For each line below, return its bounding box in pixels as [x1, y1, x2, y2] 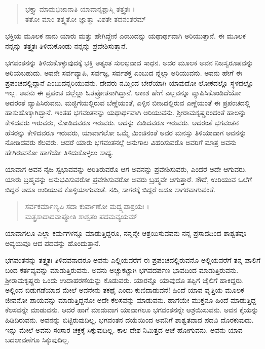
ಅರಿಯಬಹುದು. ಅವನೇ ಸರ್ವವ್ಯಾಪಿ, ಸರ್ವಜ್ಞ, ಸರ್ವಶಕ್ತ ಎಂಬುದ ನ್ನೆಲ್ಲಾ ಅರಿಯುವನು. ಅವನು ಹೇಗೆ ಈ [5, 67, 242, 78]
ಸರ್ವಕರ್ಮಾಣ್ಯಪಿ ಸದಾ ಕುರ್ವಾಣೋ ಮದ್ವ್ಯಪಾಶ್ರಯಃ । [25, 201, 149, 212]
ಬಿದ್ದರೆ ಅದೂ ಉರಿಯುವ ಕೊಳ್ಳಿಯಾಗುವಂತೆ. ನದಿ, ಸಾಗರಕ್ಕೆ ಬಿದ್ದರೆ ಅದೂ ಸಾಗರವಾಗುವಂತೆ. [5, 184, 216, 194]
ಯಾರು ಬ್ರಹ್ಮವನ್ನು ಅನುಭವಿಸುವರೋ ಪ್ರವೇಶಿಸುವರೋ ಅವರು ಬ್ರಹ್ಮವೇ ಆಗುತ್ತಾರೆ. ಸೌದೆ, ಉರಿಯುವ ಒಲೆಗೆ [5, 173, 252, 184]
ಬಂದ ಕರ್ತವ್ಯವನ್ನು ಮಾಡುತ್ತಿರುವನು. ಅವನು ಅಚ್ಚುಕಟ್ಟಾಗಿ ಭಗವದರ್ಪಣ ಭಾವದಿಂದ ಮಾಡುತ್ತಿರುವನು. [5, 265, 239, 275]
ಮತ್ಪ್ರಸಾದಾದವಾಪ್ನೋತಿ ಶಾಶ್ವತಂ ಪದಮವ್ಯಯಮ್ [25, 211, 138, 221]
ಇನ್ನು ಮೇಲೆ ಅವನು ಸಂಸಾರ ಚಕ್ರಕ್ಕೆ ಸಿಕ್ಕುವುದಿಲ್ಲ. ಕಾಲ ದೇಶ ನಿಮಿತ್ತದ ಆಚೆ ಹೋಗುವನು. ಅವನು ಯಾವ [5, 324, 243, 335]
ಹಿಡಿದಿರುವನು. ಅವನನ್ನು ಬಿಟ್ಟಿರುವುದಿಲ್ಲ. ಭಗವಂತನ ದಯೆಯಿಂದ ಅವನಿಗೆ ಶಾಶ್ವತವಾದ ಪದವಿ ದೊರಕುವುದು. [5, 315, 254, 325]
